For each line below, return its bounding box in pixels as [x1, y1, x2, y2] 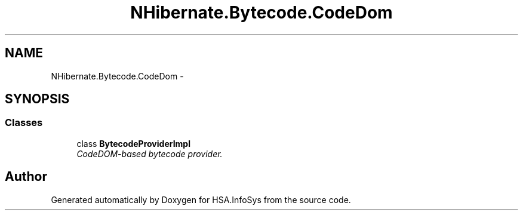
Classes [5, 116, 43, 129]
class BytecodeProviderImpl [76, 138, 190, 149]
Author [5, 169, 47, 185]
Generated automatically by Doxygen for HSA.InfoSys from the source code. [51, 194, 351, 205]
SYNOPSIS [5, 91, 70, 107]
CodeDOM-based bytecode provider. [76, 148, 223, 159]
